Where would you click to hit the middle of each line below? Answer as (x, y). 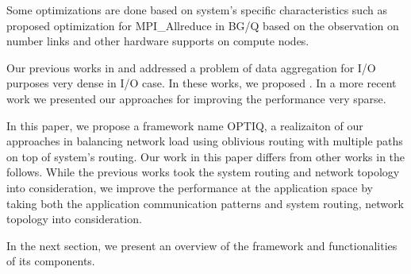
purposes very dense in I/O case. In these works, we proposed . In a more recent (202, 83)
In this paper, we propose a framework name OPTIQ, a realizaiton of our (185, 125)
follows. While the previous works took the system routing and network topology (203, 172)
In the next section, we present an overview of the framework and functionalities (202, 245)
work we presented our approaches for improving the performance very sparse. (196, 98)
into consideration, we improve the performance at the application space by (190, 187)
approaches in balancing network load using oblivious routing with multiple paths (205, 141)
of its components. (51, 261)
